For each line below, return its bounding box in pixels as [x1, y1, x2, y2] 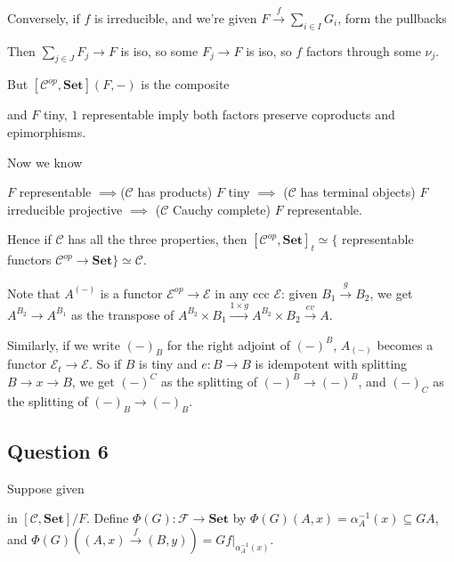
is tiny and [139, 354, 198, 373]
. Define [86, 509, 129, 527]
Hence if [7, 230, 52, 248]
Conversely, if [7, 8, 80, 27]
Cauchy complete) [172, 200, 272, 218]
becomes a [377, 335, 434, 354]
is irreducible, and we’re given [93, 8, 257, 27]
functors [7, 250, 52, 269]
